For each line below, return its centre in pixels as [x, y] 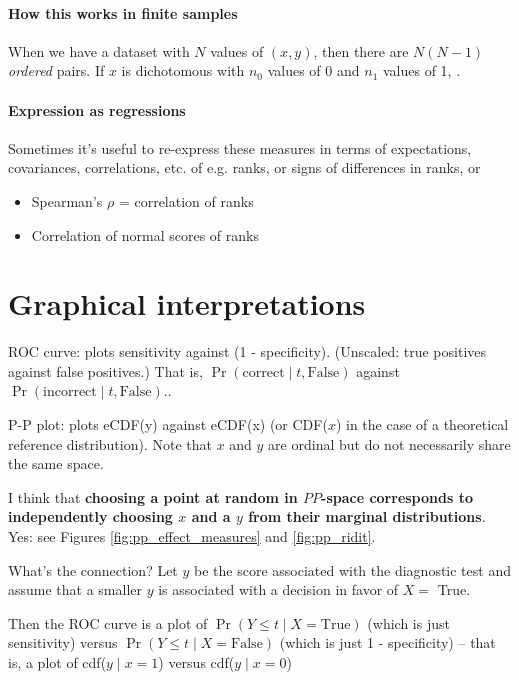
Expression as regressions [97, 109]
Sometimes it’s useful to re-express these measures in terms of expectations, [240, 147]
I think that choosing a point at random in [153, 496]
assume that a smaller [75, 589]
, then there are [361, 50]
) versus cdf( [196, 662]
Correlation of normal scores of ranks [145, 234]
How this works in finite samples [123, 12]
